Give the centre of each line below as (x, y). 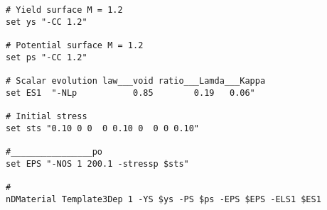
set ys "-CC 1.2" (47, 22)
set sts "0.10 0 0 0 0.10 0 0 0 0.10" (103, 128)
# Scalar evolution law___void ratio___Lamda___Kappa (136, 81)
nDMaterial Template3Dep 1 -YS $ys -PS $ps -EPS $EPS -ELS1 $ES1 (163, 199)
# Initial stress (47, 116)
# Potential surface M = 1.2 (75, 45)
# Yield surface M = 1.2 (64, 10)
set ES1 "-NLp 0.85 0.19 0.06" (130, 93)
